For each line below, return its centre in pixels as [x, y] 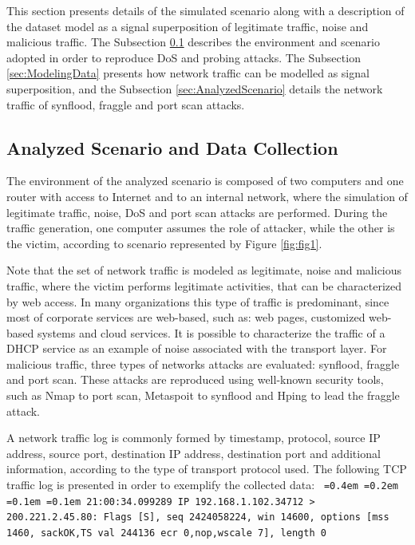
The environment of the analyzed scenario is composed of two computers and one [205, 181]
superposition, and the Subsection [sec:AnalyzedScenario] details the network [195, 88]
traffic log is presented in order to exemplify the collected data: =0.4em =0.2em [202, 485]
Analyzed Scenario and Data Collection [172, 147]
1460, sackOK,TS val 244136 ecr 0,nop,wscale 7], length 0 [166, 533]
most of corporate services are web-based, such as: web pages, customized [186, 317]
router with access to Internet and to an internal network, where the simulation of [207, 196]
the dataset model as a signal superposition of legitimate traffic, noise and [188, 26]
